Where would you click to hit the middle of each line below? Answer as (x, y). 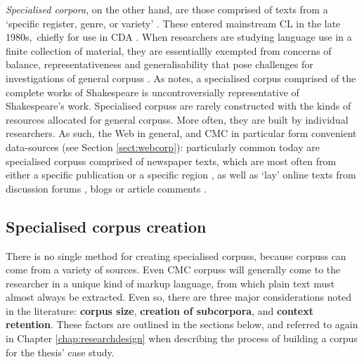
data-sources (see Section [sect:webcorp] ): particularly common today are (163, 147)
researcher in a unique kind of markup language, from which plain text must (170, 283)
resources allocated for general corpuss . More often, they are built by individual (177, 119)
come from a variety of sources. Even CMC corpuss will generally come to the (173, 269)
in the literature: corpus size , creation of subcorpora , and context (160, 310)
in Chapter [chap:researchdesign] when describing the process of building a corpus (182, 338)
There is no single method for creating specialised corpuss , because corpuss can (176, 255)
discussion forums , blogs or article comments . (106, 188)
